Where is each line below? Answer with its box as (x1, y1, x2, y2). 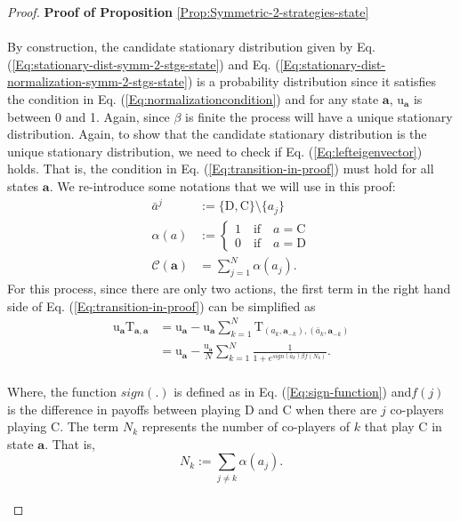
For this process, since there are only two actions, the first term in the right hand (7, 279, 451, 298)
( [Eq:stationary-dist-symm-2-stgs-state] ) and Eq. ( (7, 54, 280, 73)
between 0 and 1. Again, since (7, 107, 170, 125)
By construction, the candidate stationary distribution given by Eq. (7, 37, 375, 56)
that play (364, 417, 415, 436)
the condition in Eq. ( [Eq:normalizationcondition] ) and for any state (7, 89, 379, 108)
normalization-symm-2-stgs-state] (7, 72, 188, 91)
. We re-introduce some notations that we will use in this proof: (49, 176, 396, 195)
